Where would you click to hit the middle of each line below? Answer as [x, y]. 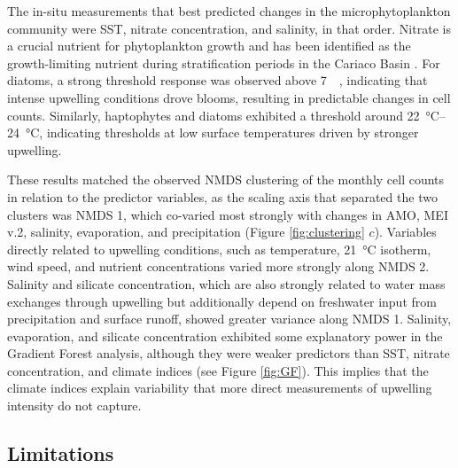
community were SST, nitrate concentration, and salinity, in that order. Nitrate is [229, 28]
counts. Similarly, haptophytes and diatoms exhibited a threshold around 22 [213, 115]
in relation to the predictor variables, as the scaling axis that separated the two [222, 196]
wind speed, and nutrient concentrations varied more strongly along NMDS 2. [218, 266]
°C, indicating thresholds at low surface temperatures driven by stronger [222, 133]
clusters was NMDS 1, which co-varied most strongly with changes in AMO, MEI [228, 214]
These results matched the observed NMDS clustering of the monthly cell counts [226, 179]
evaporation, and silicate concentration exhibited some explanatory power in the [225, 335]
